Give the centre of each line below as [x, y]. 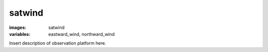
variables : [20, 34]
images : [18, 27]
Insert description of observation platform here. [58, 43]
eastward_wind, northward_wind [82, 34]
